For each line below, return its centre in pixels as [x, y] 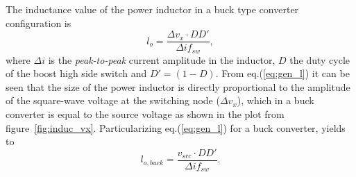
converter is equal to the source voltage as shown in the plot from [145, 114]
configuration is [39, 23]
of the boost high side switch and [76, 73]
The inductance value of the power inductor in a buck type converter [152, 9]
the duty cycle [320, 59]
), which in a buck [276, 100]
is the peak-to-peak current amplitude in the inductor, [162, 59]
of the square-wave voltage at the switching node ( [113, 100]
